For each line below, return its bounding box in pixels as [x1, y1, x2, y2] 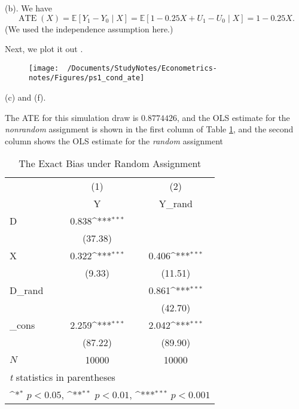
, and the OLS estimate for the [176, 111, 290, 123]
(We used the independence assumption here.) [5, 22, 173, 35]
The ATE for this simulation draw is [5, 111, 139, 123]
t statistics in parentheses [10, 370, 115, 384]
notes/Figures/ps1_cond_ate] [29, 74, 145, 83]
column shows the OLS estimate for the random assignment [5, 134, 224, 147]
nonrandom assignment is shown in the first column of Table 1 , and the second [5, 123, 294, 135]
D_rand [10, 283, 44, 298]
